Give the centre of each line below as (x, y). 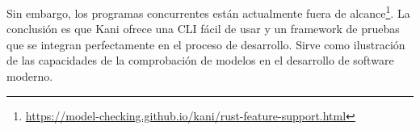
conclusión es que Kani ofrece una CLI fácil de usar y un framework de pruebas (203, 29)
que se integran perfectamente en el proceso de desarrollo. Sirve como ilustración (206, 44)
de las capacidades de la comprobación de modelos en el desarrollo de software (200, 60)
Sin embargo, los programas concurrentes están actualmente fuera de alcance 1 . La (208, 12)
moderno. (30, 76)
